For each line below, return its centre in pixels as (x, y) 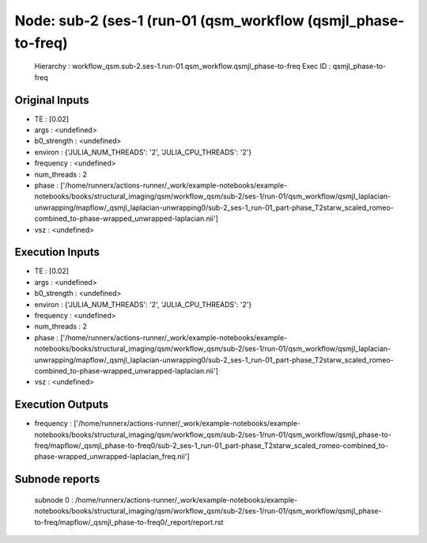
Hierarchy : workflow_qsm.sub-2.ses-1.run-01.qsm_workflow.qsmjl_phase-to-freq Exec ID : (183, 66)
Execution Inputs (57, 252)
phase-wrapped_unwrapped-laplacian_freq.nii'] (112, 457)
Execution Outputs (62, 405)
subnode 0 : (54, 499)
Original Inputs (52, 100)
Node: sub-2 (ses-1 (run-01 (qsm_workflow (159, 21)
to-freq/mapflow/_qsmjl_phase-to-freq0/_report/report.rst (129, 522)
